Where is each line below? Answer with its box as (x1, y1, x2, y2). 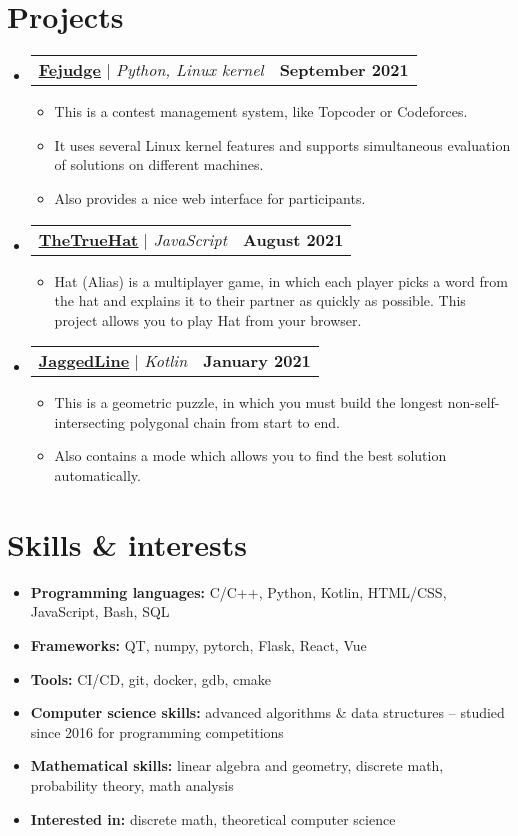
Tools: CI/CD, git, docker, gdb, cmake (30, 668, 272, 689)
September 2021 (279, 58, 409, 82)
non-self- (447, 392, 500, 413)
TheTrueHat (38, 227, 139, 251)
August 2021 (243, 227, 344, 251)
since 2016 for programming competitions (30, 721, 284, 742)
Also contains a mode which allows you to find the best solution (54, 445, 447, 466)
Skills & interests (7, 523, 248, 564)
